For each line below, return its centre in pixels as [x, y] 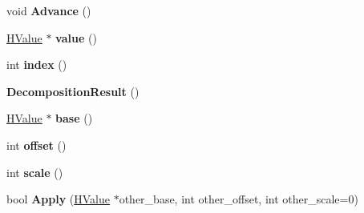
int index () [37, 64]
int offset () [36, 145]
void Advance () [49, 10]
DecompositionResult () [73, 91]
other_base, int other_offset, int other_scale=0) [239, 199]
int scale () [35, 172]
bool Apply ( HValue [58, 199]
